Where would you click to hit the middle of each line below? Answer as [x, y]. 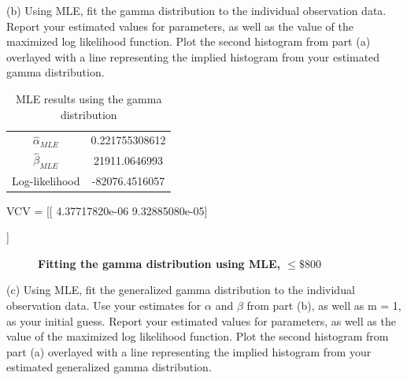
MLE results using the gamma [89, 98]
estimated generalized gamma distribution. [109, 367]
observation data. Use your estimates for [104, 305]
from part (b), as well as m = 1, [324, 305]
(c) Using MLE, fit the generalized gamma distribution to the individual [181, 290]
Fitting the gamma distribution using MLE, [159, 263]
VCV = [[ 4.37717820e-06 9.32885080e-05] [107, 210]
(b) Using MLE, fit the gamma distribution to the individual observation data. [196, 10]
